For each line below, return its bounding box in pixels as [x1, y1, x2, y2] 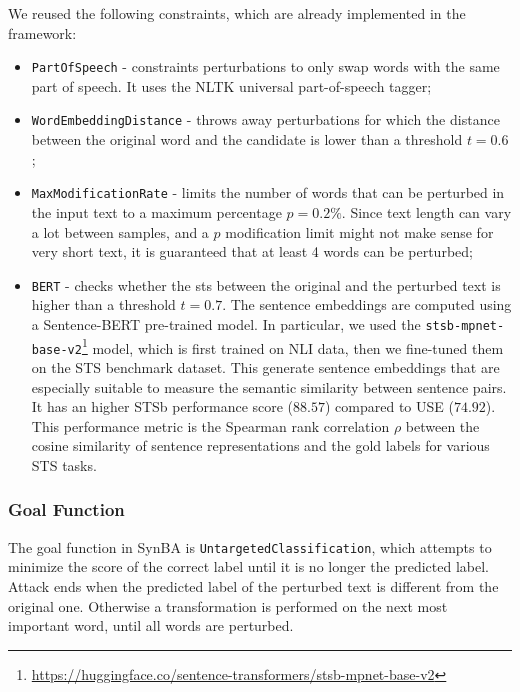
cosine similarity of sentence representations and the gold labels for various [31, 435, 490, 456]
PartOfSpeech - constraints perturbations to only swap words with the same [31, 56, 500, 77]
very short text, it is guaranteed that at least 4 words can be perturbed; [31, 241, 473, 262]
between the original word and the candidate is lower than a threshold [31, 129, 463, 150]
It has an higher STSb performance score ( [31, 396, 294, 417]
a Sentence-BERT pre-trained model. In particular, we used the [31, 313, 421, 334]
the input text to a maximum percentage [31, 201, 282, 222]
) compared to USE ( [324, 396, 454, 417]
